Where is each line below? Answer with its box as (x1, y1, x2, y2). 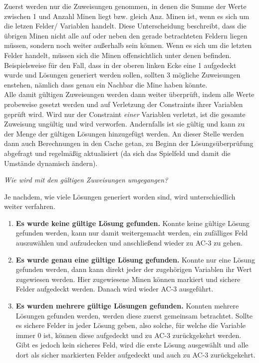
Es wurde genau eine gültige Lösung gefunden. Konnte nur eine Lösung (15, 254, 255, 264)
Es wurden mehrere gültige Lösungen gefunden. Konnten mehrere (15, 300, 239, 311)
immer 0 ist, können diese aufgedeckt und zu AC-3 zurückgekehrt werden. (15, 329, 242, 340)
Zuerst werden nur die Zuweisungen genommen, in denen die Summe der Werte (4, 1, 247, 11)
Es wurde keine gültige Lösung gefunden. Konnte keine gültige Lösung (15, 217, 250, 228)
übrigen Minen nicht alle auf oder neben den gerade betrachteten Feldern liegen (4, 30, 248, 40)
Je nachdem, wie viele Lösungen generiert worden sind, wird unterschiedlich (4, 191, 236, 201)
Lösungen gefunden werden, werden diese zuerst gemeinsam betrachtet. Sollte (15, 310, 253, 320)
